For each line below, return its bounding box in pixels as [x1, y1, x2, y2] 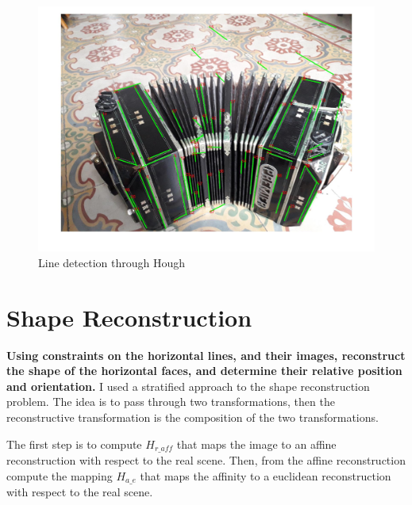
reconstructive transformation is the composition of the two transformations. [6, 408, 379, 425]
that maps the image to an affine [176, 435, 337, 452]
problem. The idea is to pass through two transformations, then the [6, 393, 335, 410]
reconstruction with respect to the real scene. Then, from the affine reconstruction [6, 452, 406, 469]
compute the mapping [6, 467, 113, 484]
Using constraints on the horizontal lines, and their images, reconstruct [6, 346, 406, 363]
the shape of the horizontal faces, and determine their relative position [6, 362, 402, 379]
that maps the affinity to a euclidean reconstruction [140, 467, 391, 484]
